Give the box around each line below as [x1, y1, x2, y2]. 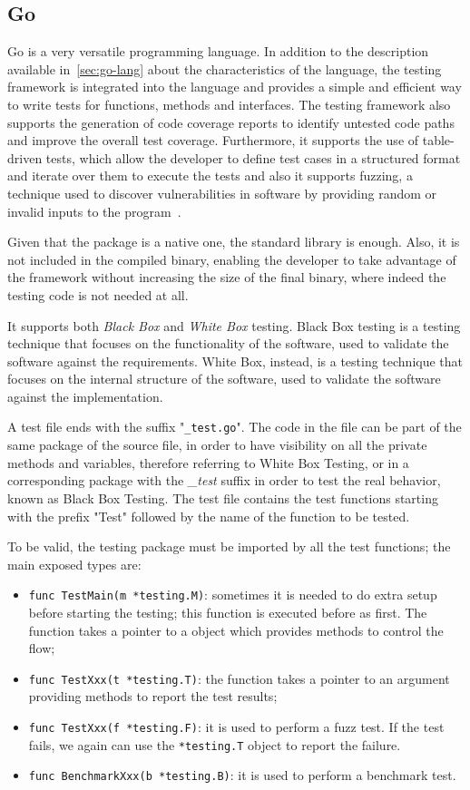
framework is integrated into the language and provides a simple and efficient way [7, 77, 462, 96]
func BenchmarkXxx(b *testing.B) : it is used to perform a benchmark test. [28, 766, 456, 785]
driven [7, 148, 43, 167]
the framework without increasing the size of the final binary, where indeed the [7, 268, 446, 287]
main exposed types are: [7, 554, 142, 573]
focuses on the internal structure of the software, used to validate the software [7, 369, 441, 388]
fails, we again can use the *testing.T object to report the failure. [28, 735, 401, 754]
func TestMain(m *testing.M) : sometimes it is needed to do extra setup [28, 585, 437, 604]
